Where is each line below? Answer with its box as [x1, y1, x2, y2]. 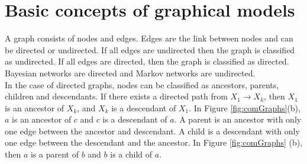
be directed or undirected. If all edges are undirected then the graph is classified [5, 43, 295, 56]
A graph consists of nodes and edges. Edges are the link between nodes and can [5, 32, 293, 44]
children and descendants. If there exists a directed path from [5, 90, 228, 102]
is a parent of [30, 148, 79, 160]
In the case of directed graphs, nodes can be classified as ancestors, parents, [5, 78, 279, 91]
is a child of [110, 148, 153, 160]
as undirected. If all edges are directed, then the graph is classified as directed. [5, 55, 289, 67]
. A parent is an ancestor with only [174, 113, 302, 126]
